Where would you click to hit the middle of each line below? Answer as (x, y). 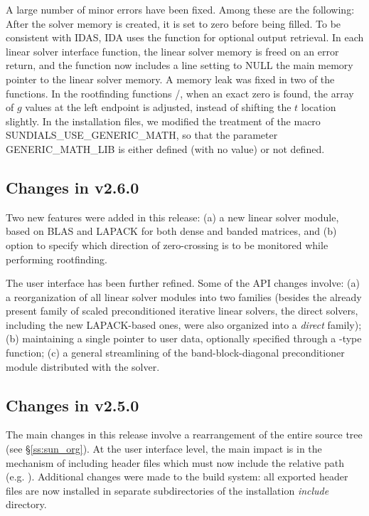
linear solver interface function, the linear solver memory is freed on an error (172, 51)
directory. (26, 504)
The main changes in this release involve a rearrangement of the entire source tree (184, 435)
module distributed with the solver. (83, 366)
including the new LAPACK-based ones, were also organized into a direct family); (184, 324)
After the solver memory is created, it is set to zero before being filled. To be (173, 23)
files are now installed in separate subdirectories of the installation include (167, 490)
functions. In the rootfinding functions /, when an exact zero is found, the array (180, 93)
